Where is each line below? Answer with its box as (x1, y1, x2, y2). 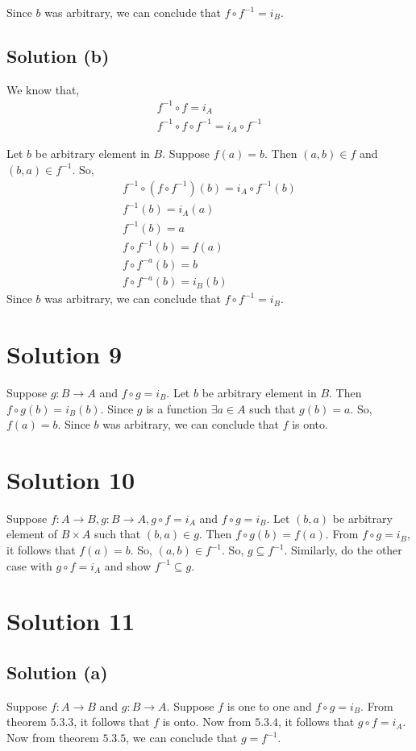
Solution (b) (6, 43, 110, 68)
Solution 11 (6, 604, 135, 637)
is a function (146, 400, 208, 417)
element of (6, 525, 57, 542)
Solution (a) (6, 660, 108, 684)
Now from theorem (6, 729, 99, 745)
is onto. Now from (162, 713, 252, 730)
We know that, (6, 81, 80, 98)
